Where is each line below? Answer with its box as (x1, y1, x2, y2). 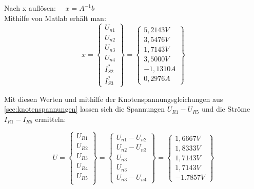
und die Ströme (201, 103, 250, 114)
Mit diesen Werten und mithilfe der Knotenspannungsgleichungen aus (4, 93, 223, 104)
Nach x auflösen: (4, 3, 56, 13)
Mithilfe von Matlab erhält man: (4, 12, 106, 23)
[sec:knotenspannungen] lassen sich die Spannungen (4, 103, 165, 114)
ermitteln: (35, 113, 66, 124)
